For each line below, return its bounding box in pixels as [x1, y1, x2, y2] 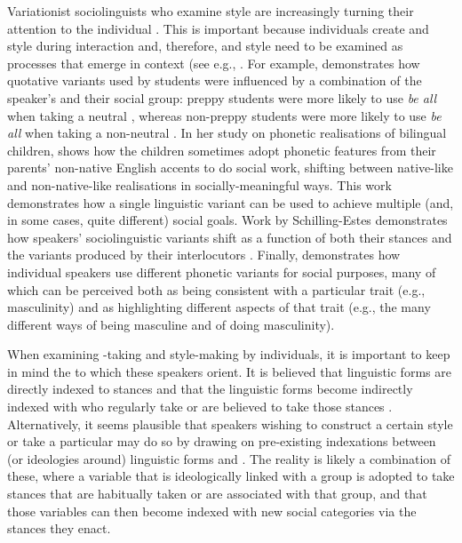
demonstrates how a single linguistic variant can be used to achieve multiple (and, [7, 193, 454, 212]
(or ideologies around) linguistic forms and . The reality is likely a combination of [7, 449, 451, 467]
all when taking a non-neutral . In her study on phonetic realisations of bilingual [7, 124, 447, 142]
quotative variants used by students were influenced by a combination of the [7, 71, 422, 90]
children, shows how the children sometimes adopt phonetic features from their [7, 140, 436, 159]
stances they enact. [7, 519, 111, 538]
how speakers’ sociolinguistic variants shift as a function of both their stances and [7, 228, 452, 246]
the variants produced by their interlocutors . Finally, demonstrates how [7, 245, 401, 264]
